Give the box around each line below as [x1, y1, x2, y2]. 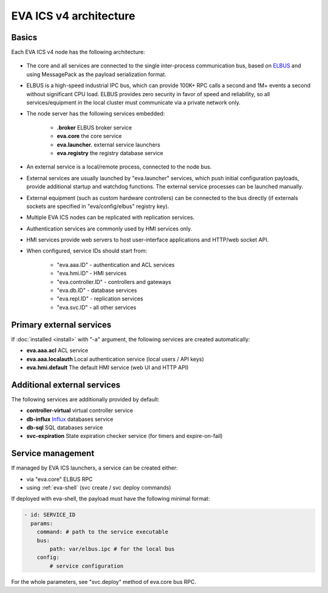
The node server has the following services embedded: [26, 110, 165, 117]
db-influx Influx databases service [26, 415, 114, 423]
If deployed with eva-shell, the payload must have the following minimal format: [11, 495, 210, 502]
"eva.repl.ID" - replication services [56, 295, 143, 302]
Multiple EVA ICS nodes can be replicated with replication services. [26, 213, 195, 221]
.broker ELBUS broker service [56, 123, 132, 131]
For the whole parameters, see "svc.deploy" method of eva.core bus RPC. [11, 578, 197, 585]
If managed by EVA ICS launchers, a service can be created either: [11, 464, 179, 471]
